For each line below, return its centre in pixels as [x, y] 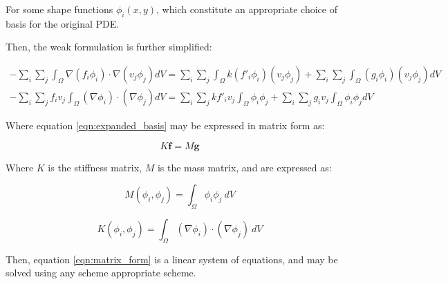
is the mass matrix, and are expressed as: [244, 167]
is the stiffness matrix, [95, 167]
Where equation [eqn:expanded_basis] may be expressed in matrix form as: [165, 125]
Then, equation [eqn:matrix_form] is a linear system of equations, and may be [172, 259]
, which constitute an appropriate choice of [247, 9]
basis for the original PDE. [63, 23]
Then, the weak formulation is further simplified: [109, 47]
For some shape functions [59, 9]
